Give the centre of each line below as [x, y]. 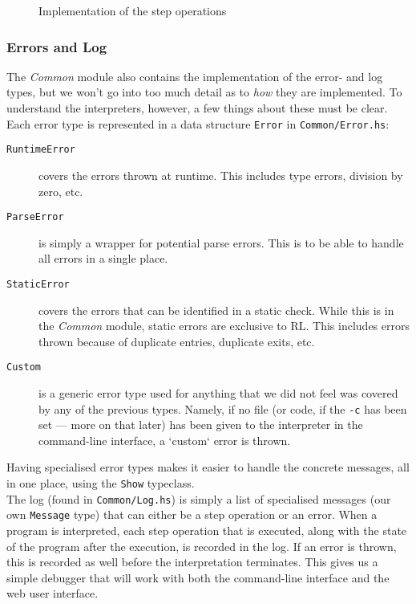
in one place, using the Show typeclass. [101, 483]
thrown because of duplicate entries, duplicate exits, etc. [177, 341]
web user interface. [53, 593]
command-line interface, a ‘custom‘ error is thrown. [165, 440]
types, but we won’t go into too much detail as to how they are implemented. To [204, 92]
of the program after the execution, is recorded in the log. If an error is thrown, [202, 546]
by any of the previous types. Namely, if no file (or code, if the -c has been [223, 408]
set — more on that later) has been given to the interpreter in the [201, 424]
